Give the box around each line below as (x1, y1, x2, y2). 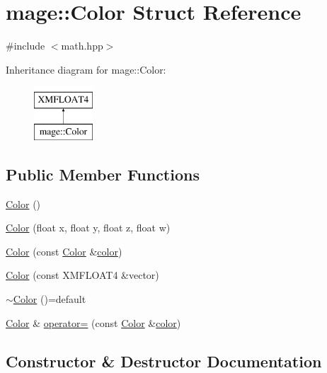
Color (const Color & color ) (6, 243, 122, 258)
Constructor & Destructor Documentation (6, 350, 322, 372)
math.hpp (61, 38, 103, 53)
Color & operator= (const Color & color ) (6, 315, 181, 330)
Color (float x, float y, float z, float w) (6, 220, 171, 235)
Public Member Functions (6, 163, 200, 185)
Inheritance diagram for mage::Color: (6, 62, 166, 76)
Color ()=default (13, 292, 86, 306)
